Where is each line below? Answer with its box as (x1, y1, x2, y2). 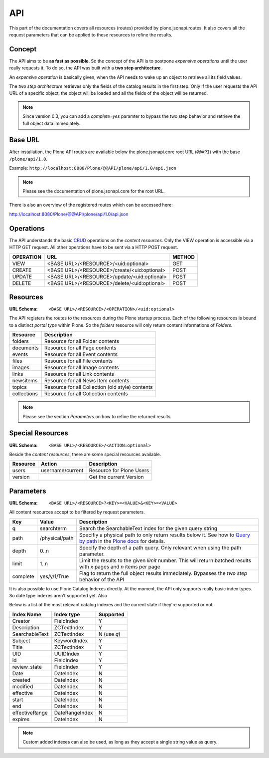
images (12, 364, 30, 371)
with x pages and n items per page (79, 563, 160, 570)
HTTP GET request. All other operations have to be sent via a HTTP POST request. (9, 245, 178, 251)
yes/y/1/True (40, 573, 69, 580)
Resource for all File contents (44, 357, 113, 364)
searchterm (40, 524, 67, 531)
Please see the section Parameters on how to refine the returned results (22, 413, 171, 419)
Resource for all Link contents (44, 371, 115, 378)
